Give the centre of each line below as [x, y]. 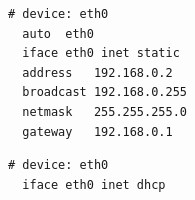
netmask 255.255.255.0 [104, 111]
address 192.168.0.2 [97, 72]
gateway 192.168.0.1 [97, 131]
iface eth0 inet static [101, 53]
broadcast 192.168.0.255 [104, 92]
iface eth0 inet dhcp [94, 184]
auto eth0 [58, 33]
